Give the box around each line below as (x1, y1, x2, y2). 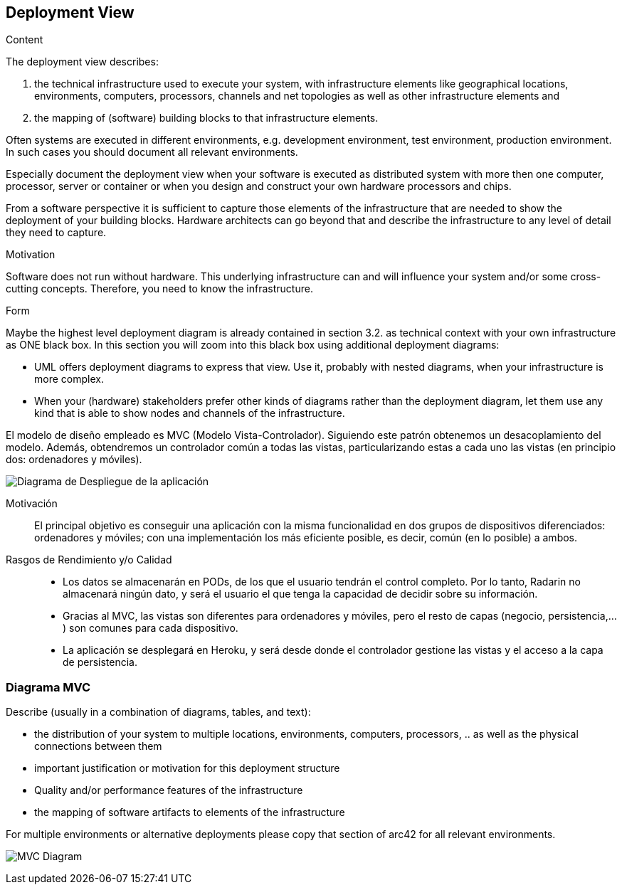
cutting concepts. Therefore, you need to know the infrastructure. (6, 282, 313, 295)
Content (6, 33, 43, 46)
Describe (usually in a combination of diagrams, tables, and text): (6, 706, 311, 719)
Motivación (6, 497, 58, 510)
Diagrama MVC (6, 679, 91, 694)
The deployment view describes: (6, 55, 159, 68)
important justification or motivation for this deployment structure (34, 762, 340, 775)
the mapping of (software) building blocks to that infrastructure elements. (34, 112, 379, 125)
